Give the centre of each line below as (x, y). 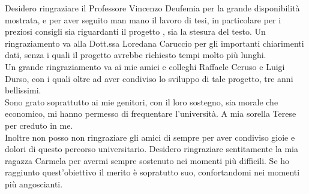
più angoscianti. (34, 184)
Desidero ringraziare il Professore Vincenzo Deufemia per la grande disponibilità (152, 8)
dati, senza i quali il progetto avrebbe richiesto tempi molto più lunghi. (136, 55)
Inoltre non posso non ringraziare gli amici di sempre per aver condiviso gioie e (150, 137)
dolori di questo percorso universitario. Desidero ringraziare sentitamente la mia (151, 149)
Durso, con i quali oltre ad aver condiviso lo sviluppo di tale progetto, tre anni (149, 78)
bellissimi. (23, 90)
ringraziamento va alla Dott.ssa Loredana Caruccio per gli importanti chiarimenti (154, 43)
